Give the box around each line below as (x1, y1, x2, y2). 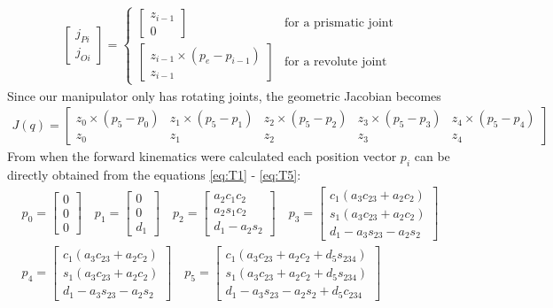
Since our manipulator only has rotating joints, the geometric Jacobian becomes (7, 86, 441, 104)
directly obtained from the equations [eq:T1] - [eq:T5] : (7, 166, 301, 183)
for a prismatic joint (284, 17, 394, 30)
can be (414, 147, 450, 166)
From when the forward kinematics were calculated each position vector (7, 147, 397, 166)
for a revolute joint (284, 56, 387, 69)
